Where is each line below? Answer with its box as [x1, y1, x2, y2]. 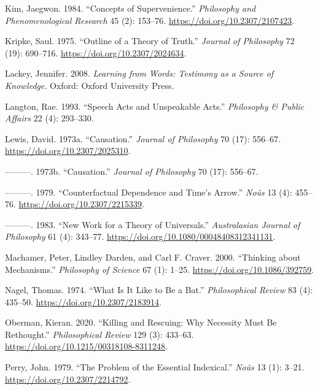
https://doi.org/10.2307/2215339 [18, 197, 142, 210]
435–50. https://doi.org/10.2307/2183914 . [5, 295, 161, 308]
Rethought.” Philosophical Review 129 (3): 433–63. [5, 327, 194, 340]
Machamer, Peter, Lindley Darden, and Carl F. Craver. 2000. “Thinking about [5, 250, 301, 263]
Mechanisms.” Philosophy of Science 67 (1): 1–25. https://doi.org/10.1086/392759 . [5, 262, 314, 275]
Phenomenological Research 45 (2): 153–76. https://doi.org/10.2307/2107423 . [5, 13, 295, 26]
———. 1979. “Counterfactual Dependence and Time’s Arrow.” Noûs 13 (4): [5, 185, 292, 198]
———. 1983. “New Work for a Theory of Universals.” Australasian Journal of [5, 218, 300, 231]
